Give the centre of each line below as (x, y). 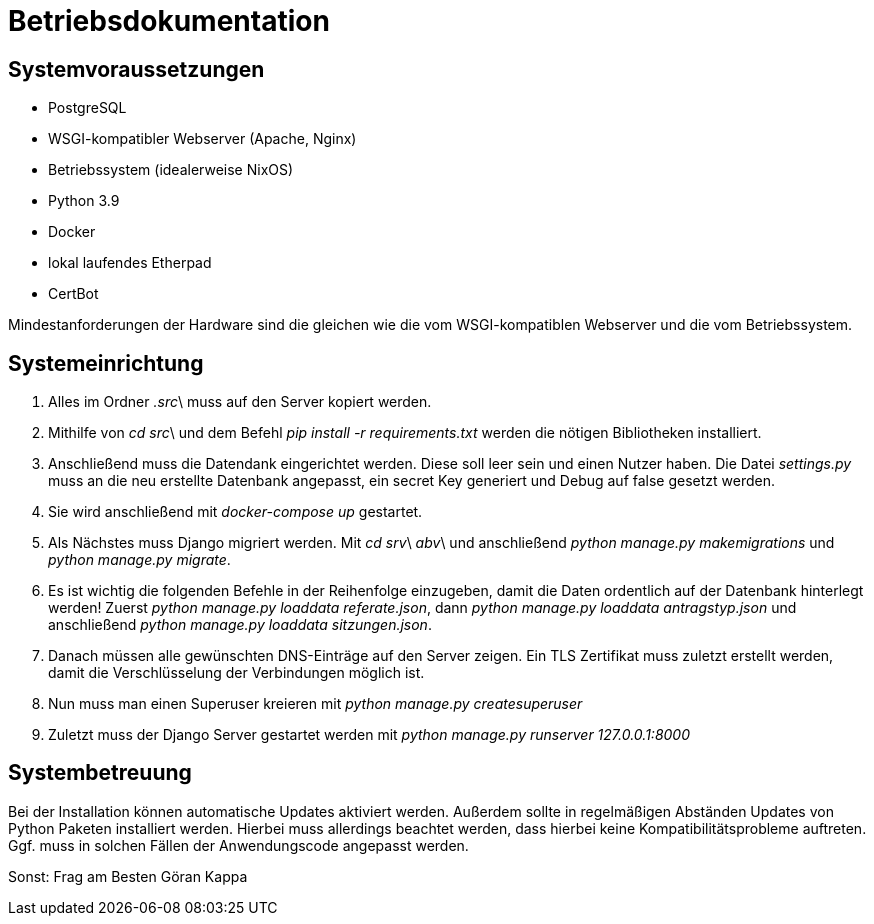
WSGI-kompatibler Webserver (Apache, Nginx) (202, 139)
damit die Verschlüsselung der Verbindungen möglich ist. (236, 673)
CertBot (73, 294)
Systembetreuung (100, 773)
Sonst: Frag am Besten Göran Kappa (128, 876)
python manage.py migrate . (139, 560)
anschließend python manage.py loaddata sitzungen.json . (240, 625)
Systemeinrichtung (106, 363)
